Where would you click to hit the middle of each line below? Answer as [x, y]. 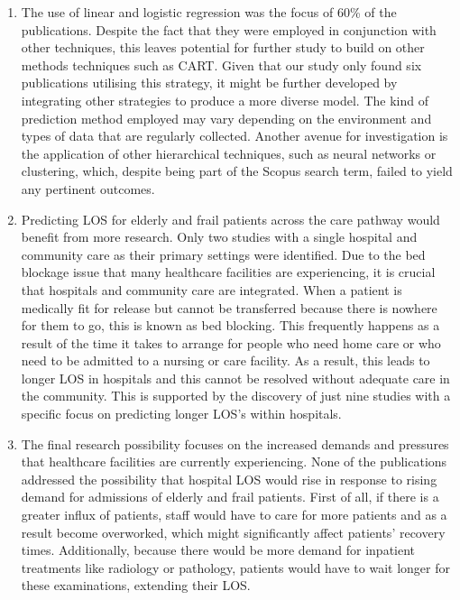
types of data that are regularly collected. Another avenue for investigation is [235, 136]
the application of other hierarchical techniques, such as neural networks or [229, 153]
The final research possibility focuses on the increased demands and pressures [235, 443]
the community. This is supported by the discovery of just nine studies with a [236, 396]
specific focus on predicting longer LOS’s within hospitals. [181, 414]
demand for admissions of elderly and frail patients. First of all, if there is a [230, 497]
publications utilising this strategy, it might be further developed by [209, 83]
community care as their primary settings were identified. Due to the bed [223, 254]
